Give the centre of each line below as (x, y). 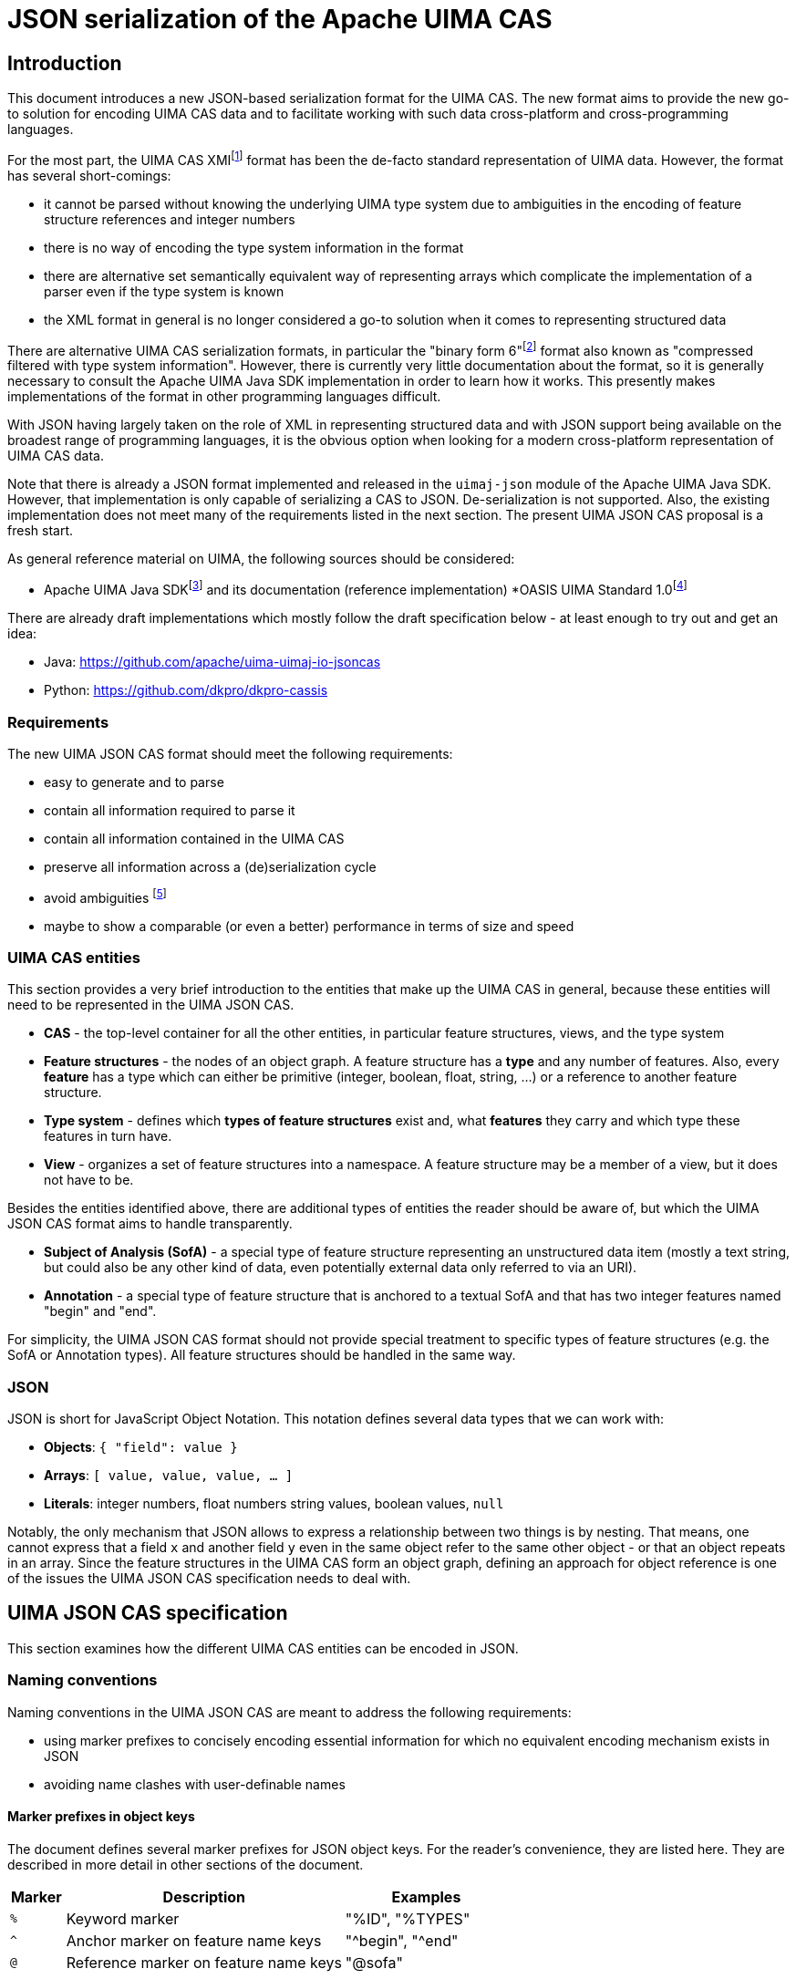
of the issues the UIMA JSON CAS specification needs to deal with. (209, 1579)
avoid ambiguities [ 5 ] (105, 896)
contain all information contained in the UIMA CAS (194, 838)
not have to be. (89, 1180)
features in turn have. (108, 1136)
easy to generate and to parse (134, 782)
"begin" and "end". (100, 1311)
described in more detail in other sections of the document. (186, 1864)
